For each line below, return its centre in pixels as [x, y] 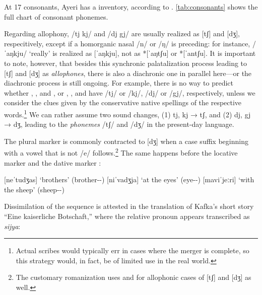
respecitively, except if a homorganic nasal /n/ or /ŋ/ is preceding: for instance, [127, 43]
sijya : [12, 226]
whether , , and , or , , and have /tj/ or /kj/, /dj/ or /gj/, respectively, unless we [130, 92]
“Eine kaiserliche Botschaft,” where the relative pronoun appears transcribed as [127, 216]
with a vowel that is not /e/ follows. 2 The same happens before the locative [121, 152]
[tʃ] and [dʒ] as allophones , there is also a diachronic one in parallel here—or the [128, 73]
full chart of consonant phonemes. [56, 16]
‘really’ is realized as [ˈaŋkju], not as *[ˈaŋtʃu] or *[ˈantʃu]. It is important [142, 53]
